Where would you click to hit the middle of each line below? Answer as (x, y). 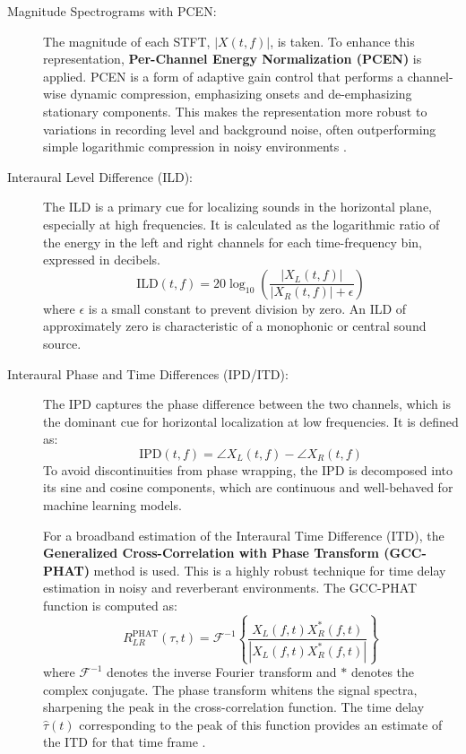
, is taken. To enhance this (342, 41)
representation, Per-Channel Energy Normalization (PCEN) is (233, 59)
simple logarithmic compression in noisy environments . (195, 147)
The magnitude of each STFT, (127, 41)
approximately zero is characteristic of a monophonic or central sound (235, 326)
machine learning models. (112, 505)
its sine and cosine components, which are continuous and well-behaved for (248, 487)
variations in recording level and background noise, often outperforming (240, 129)
